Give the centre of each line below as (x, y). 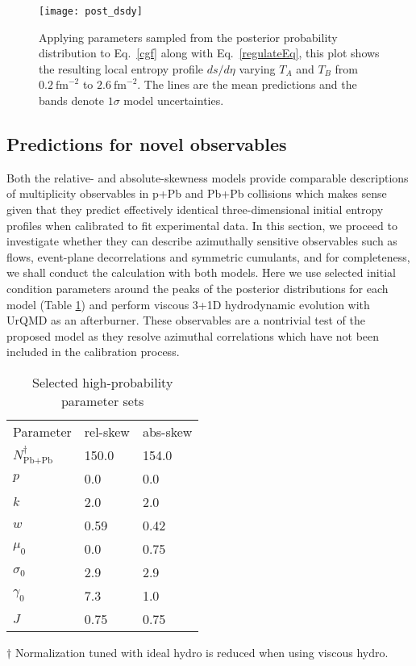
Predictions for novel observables (147, 144)
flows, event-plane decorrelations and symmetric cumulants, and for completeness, (208, 256)
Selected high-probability (103, 382)
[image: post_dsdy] (91, 11)
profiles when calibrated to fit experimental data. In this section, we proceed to (202, 225)
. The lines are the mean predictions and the (247, 84)
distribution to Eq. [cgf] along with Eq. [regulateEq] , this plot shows (209, 53)
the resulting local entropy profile (121, 68)
